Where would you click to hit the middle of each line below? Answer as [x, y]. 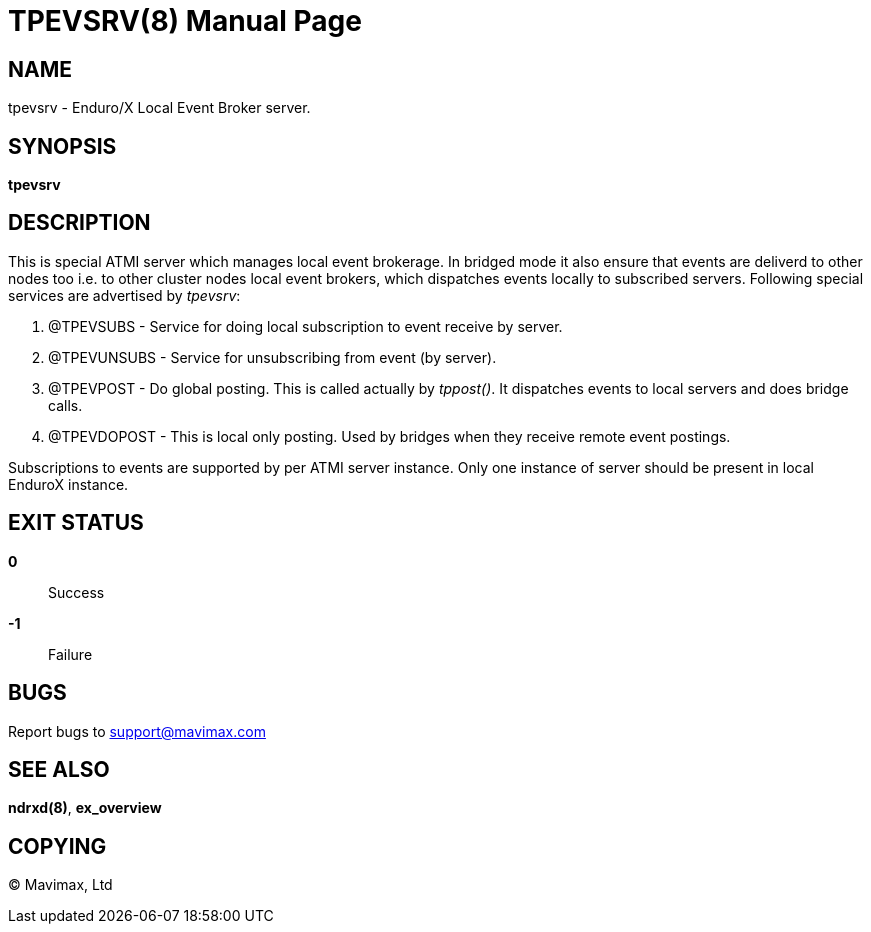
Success [76, 592]
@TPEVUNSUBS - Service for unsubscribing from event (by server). [272, 357]
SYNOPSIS [62, 146]
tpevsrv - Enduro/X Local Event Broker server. [159, 108]
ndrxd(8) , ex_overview [85, 808]
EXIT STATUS [76, 523]
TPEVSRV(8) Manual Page [185, 21]
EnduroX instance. [68, 484]
